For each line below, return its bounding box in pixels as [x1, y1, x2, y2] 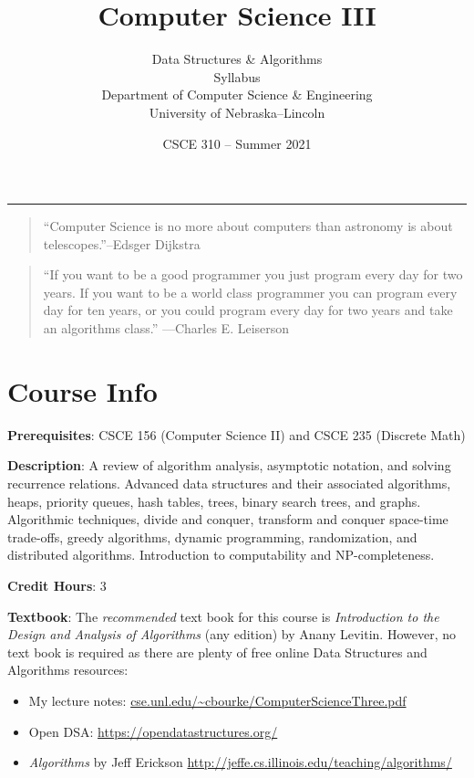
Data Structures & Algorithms [151, 49, 323, 68]
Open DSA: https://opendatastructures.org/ [28, 721, 278, 741]
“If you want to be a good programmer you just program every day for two [43, 265, 463, 284]
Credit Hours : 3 [7, 575, 107, 594]
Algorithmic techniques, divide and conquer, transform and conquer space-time [7, 510, 448, 529]
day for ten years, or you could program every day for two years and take [43, 300, 453, 320]
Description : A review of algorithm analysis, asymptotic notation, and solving [7, 456, 451, 475]
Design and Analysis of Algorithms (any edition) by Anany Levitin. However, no [7, 625, 456, 644]
